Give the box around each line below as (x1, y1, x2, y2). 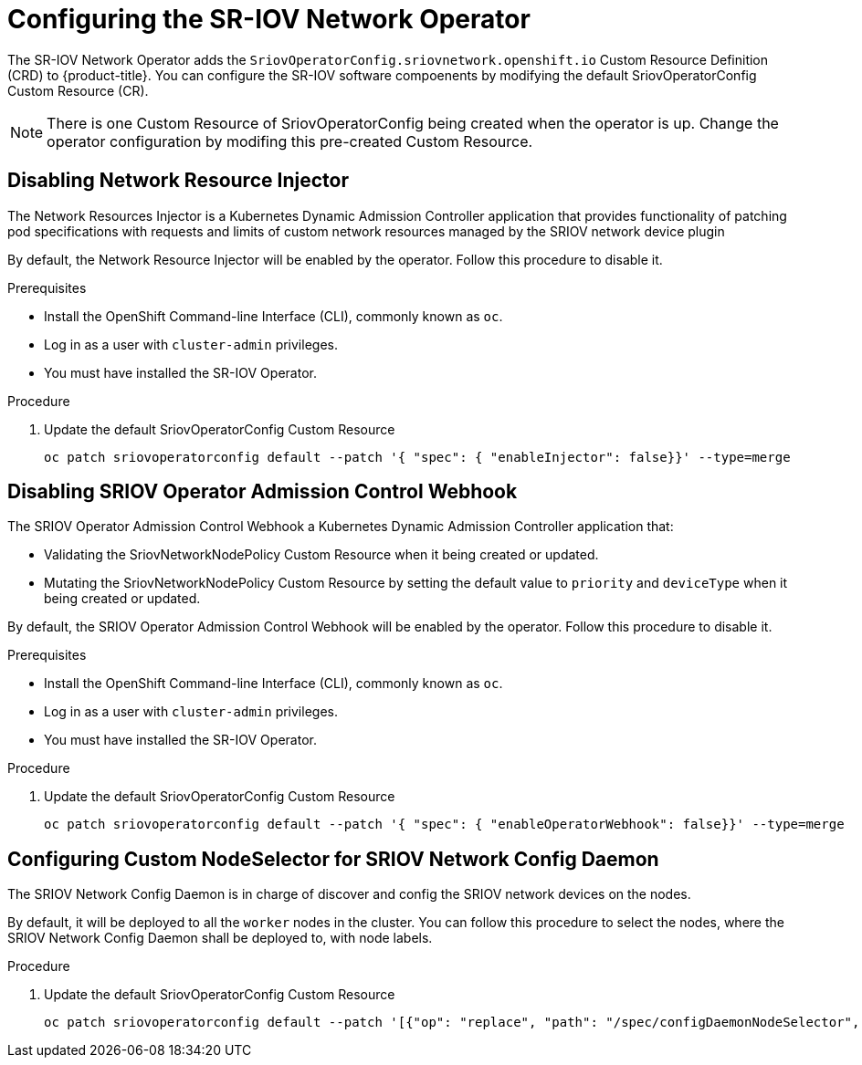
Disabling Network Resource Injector (7, 169, 349, 193)
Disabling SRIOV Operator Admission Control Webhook (7, 480, 518, 504)
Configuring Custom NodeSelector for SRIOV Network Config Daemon (7, 847, 659, 871)
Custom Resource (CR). (7, 82, 149, 99)
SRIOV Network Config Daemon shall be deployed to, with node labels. (7, 930, 433, 946)
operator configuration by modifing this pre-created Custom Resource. (47, 131, 533, 151)
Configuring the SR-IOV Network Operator (7, 4, 531, 35)
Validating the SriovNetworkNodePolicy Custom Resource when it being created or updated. (44, 547, 599, 563)
